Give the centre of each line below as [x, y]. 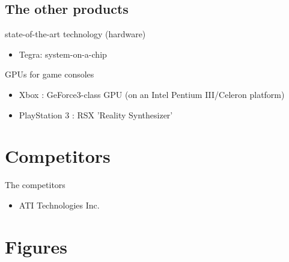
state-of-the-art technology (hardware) [75, 34]
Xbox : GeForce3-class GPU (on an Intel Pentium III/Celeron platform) [152, 94]
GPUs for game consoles [50, 74]
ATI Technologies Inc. [59, 205]
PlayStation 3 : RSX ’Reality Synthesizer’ [96, 114]
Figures [36, 246]
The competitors [35, 185]
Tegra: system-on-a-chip [63, 54]
